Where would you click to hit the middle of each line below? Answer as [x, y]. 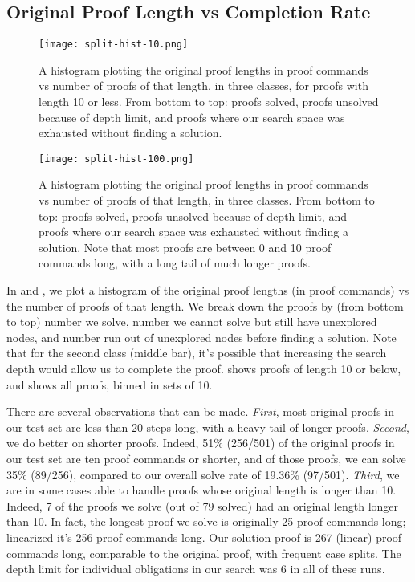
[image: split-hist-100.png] [116, 159]
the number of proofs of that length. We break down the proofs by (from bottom [205, 305]
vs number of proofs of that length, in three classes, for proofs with [203, 85]
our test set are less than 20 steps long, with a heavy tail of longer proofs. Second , [208, 427]
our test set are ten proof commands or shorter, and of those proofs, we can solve [206, 458]
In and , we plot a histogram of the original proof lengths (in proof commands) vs [208, 290]
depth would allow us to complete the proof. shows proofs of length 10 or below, [204, 369]
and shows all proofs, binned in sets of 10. [110, 384]
